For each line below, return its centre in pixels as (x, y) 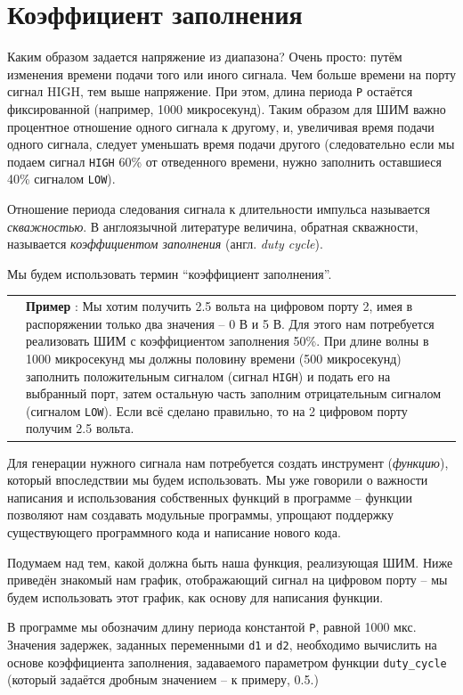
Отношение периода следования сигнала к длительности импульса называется (219, 209)
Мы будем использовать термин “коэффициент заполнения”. (170, 273)
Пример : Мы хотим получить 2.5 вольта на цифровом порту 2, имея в (219, 306)
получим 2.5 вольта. (80, 428)
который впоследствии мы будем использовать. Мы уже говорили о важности (218, 480)
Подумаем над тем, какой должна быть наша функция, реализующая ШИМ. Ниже (230, 562)
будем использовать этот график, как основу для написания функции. (195, 597)
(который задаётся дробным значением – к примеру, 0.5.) (163, 679)
